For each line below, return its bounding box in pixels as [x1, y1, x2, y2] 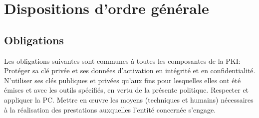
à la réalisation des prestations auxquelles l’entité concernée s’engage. [4, 104, 216, 115]
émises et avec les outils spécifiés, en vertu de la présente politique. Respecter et [4, 85, 249, 95]
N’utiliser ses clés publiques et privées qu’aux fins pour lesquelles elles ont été [4, 75, 241, 85]
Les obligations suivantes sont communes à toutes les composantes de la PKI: [4, 55, 241, 66]
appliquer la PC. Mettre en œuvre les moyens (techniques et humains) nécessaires [4, 94, 254, 105]
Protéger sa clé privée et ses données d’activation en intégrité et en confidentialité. [4, 65, 256, 76]
